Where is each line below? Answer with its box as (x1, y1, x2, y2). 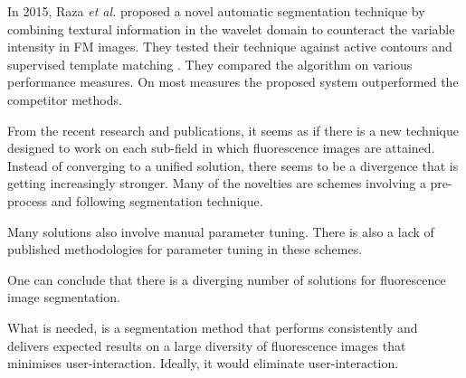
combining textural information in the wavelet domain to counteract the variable (7, 19, 455, 38)
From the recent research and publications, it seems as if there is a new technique (7, 120, 459, 139)
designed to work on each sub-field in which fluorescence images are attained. (7, 138, 435, 157)
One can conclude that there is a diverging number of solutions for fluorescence (7, 269, 446, 288)
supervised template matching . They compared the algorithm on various (7, 54, 413, 73)
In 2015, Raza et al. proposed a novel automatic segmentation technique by (7, 2, 425, 20)
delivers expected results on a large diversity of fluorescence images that (7, 335, 406, 354)
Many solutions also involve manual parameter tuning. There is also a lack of (7, 222, 434, 241)
